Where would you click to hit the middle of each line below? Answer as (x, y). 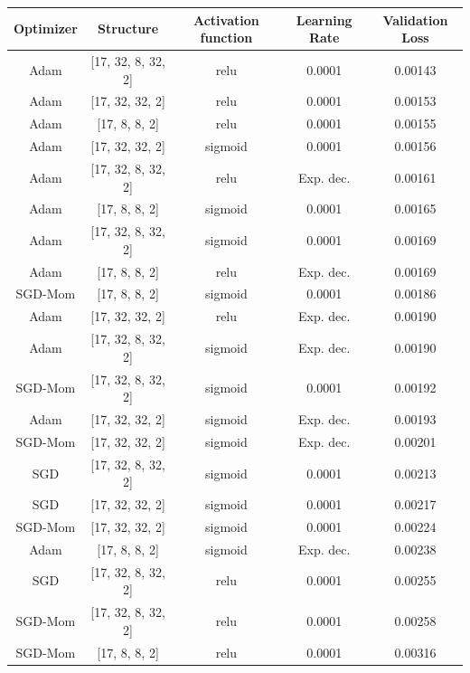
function (226, 38)
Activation (226, 19)
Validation (415, 19)
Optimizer (46, 28)
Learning (324, 19)
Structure (128, 28)
